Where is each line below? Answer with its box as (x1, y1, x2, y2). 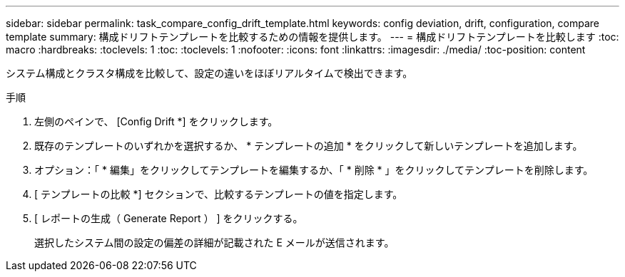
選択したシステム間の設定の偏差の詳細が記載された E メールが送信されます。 (34, 236, 395, 249)
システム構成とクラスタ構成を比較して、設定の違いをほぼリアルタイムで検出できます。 (6, 67, 413, 79)
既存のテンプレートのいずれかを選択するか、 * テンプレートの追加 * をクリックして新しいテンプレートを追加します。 (34, 140, 583, 152)
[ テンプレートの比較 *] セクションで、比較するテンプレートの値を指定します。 (34, 188, 403, 200)
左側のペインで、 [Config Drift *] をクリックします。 (34, 115, 278, 127)
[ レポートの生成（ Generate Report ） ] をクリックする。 (34, 212, 303, 224)
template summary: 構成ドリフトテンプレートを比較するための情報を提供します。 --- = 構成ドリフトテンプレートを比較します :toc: (6, 31, 619, 43)
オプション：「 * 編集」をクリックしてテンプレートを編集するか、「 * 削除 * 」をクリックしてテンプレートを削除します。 (34, 164, 594, 176)
